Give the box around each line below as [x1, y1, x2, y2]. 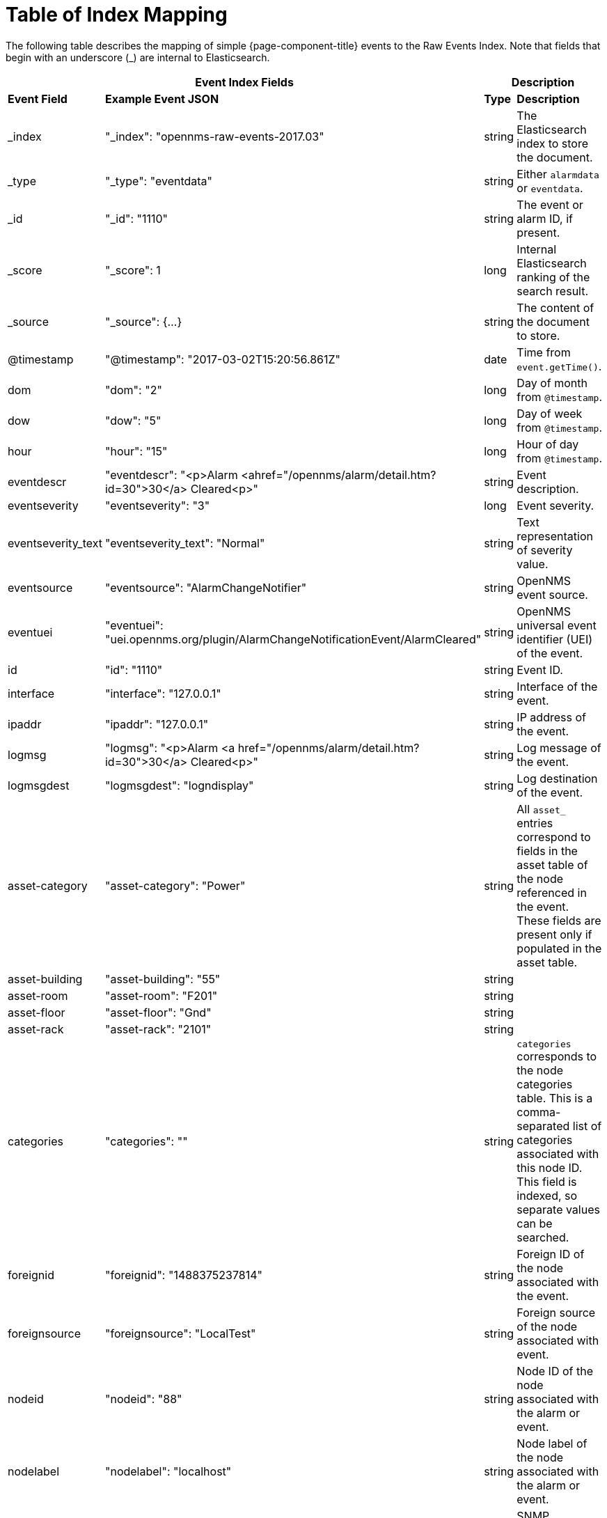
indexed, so [517, 1188, 578, 1203]
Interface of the [517, 679, 598, 694]
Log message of [517, 740, 601, 755]
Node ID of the [517, 1363, 593, 1378]
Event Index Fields [195, 75, 294, 89]
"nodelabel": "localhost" [104, 1464, 232, 1478]
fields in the [517, 843, 578, 858]
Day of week [517, 406, 583, 421]
